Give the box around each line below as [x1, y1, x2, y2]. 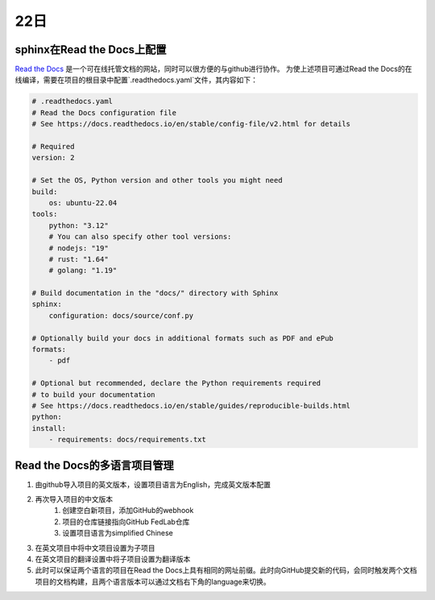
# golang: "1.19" [48, 266, 118, 275]
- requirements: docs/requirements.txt [48, 435, 207, 445]
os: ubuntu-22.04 [48, 198, 118, 207]
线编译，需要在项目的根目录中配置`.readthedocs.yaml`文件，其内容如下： [14, 75, 258, 85]
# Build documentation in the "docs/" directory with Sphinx [31, 288, 279, 298]
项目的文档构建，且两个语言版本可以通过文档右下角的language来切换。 [35, 577, 271, 586]
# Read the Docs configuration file [31, 108, 177, 117]
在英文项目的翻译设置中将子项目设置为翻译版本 [35, 554, 191, 564]
